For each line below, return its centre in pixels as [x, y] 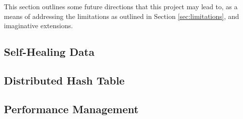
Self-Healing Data [49, 52]
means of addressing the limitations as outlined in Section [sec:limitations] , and [121, 16]
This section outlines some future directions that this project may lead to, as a [121, 6]
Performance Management [71, 109]
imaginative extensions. [39, 25]
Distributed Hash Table [64, 80]
